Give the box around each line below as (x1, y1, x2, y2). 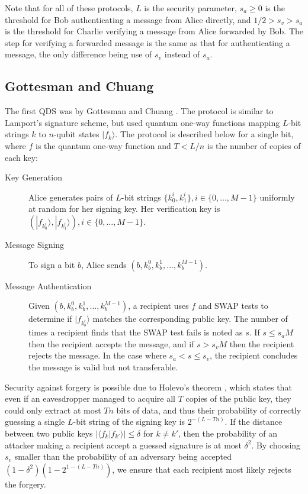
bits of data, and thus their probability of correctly (116, 403, 301, 416)
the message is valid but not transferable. (28, 361, 178, 373)
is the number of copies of (207, 139, 301, 151)
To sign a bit (28, 258, 75, 270)
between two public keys (5, 427, 93, 440)
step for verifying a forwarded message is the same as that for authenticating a (5, 36, 290, 49)
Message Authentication (5, 279, 92, 292)
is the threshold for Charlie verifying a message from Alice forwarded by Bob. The (5, 25, 303, 37)
